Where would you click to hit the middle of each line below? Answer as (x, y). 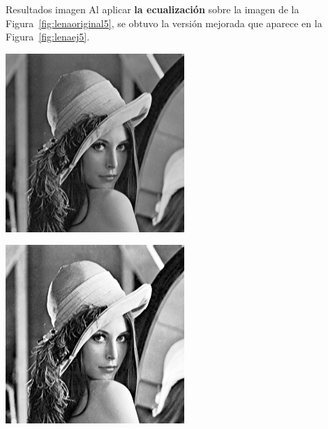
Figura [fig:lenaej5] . (48, 37)
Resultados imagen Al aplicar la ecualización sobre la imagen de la (152, 9)
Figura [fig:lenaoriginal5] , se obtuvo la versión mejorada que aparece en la (164, 23)
